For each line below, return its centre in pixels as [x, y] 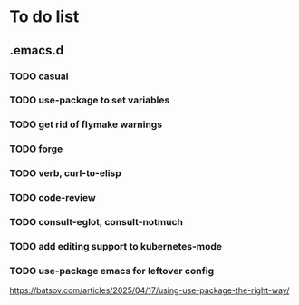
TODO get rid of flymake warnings [86, 124]
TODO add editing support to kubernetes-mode [116, 246]
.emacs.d [37, 50]
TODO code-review [53, 198]
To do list [44, 17]
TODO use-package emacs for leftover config [112, 271]
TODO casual [39, 76]
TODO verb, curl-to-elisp [66, 173]
